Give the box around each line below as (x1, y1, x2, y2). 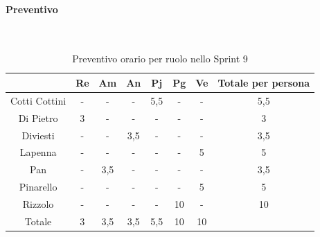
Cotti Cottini (10, 93, 66, 107)
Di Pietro (18, 110, 58, 125)
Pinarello (19, 179, 57, 194)
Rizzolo (22, 196, 54, 211)
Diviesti (21, 128, 55, 142)
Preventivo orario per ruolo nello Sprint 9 (72, 51, 248, 66)
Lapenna (19, 145, 57, 159)
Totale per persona (217, 75, 310, 89)
